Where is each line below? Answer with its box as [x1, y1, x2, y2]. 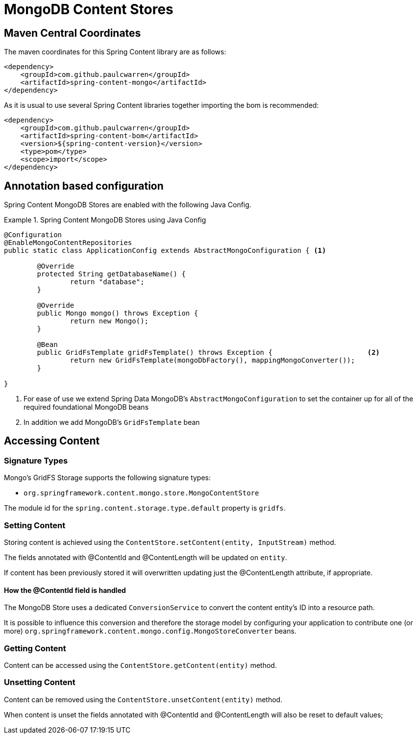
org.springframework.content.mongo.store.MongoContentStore [24, 489, 259, 497]
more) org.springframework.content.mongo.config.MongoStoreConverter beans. [4, 627, 296, 636]
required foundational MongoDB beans [24, 403, 149, 412]
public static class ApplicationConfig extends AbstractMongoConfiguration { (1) [4, 246, 326, 255]
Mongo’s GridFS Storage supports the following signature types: [4, 473, 211, 482]
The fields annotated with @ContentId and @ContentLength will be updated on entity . [4, 553, 287, 562]
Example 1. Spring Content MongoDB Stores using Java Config [4, 216, 206, 224]
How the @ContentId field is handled [4, 586, 126, 594]
